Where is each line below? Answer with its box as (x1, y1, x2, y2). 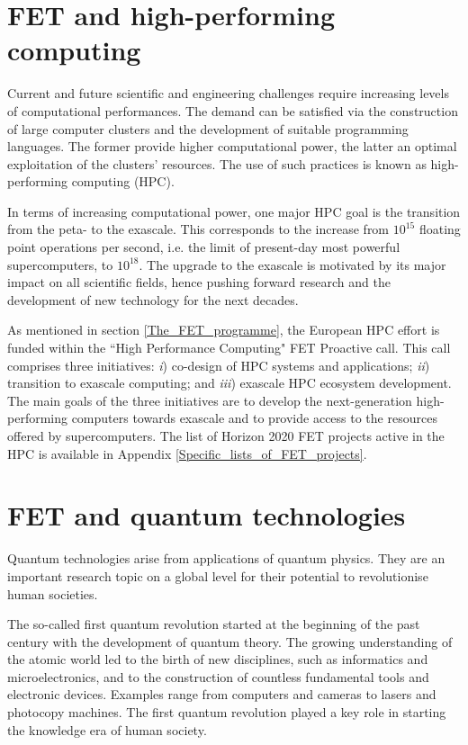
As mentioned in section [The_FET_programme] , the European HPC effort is (7, 320, 440, 339)
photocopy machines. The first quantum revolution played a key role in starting (7, 703, 446, 722)
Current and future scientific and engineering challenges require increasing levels (7, 84, 449, 103)
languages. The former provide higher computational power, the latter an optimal (7, 137, 457, 156)
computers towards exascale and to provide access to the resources (71, 408, 437, 427)
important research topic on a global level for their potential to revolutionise (7, 566, 428, 585)
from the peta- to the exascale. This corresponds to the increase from (7, 220, 390, 238)
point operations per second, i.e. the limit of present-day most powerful (7, 238, 400, 256)
